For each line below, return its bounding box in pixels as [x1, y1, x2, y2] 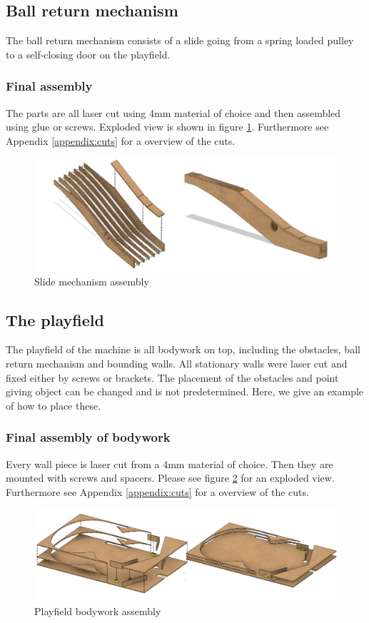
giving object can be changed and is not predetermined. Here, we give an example [6, 384, 364, 399]
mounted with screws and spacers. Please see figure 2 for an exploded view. [6, 470, 335, 485]
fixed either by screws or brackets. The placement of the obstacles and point [6, 370, 339, 385]
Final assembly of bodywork [6, 428, 171, 446]
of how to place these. [6, 397, 101, 412]
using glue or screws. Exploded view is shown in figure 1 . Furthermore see [6, 119, 329, 134]
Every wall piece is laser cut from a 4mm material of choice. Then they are [6, 456, 333, 471]
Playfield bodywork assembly [34, 603, 161, 618]
